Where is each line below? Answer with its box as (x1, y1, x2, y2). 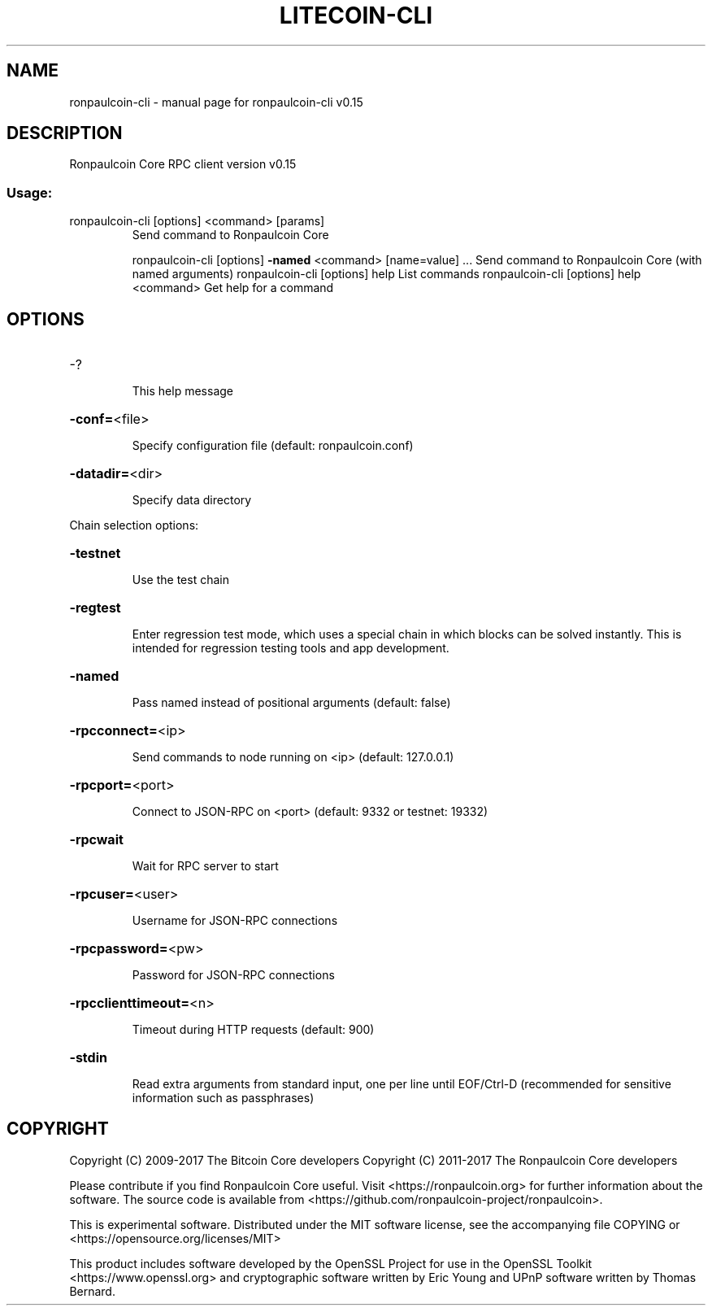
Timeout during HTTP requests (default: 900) (132, 1022, 375, 1037)
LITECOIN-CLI (279, 2, 433, 29)
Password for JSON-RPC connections (132, 968, 335, 983)
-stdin (69, 1049, 107, 1066)
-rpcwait (69, 831, 124, 848)
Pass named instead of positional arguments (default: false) (132, 695, 451, 710)
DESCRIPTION (7, 123, 123, 144)
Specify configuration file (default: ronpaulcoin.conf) (132, 438, 414, 453)
